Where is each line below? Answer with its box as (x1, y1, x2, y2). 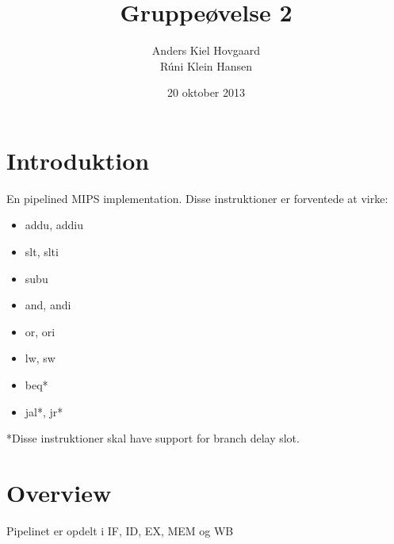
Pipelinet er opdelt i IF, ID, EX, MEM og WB (6, 522, 234, 538)
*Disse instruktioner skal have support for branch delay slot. (6, 430, 300, 446)
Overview (6, 476, 112, 508)
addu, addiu (25, 216, 83, 233)
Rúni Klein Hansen (159, 57, 253, 74)
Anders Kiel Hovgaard (151, 42, 261, 59)
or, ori (25, 323, 55, 339)
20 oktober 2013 (166, 84, 246, 101)
